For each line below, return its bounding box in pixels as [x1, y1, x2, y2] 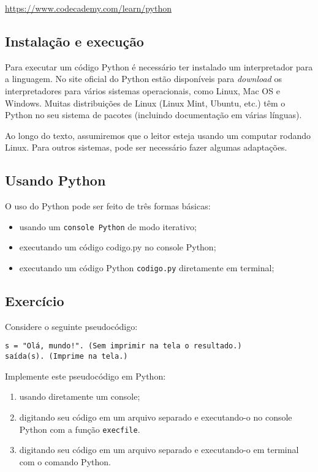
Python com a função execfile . [19, 422, 140, 435]
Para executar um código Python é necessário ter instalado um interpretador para [5, 60, 313, 73]
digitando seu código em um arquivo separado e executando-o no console [19, 410, 292, 423]
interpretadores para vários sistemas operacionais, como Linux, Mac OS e [5, 84, 280, 97]
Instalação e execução [5, 31, 144, 50]
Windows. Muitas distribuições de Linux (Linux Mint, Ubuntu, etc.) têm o [5, 96, 286, 109]
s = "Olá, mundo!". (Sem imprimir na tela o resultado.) [5, 342, 242, 351]
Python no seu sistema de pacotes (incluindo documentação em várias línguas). [5, 108, 302, 121]
